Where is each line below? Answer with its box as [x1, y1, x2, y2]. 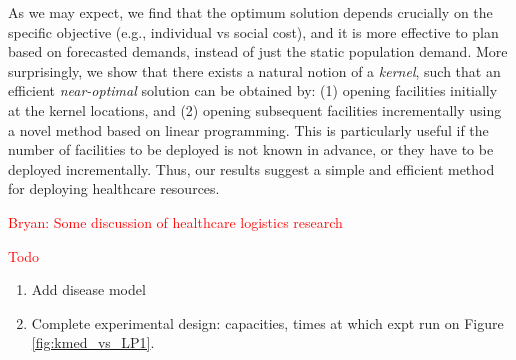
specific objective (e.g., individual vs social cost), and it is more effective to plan [8, 21, 499, 42]
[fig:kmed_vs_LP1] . [31, 332, 155, 353]
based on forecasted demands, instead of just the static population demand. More [8, 41, 508, 62]
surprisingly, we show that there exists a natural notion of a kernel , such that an [8, 60, 501, 81]
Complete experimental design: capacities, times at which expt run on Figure [31, 312, 504, 333]
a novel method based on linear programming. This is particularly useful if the [8, 119, 489, 140]
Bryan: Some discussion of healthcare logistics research [8, 211, 343, 232]
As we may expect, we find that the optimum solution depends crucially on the [8, 2, 493, 22]
